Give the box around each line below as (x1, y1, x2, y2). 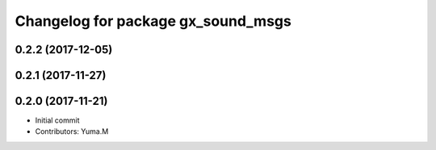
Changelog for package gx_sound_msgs (15, 12, 292, 30)
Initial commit (35, 115, 80, 125)
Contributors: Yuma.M (35, 127, 109, 136)
